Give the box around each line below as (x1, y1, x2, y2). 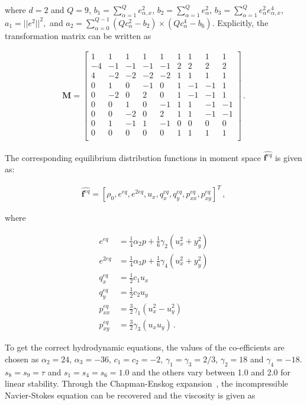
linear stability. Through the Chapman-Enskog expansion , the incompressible (5, 377, 289, 390)
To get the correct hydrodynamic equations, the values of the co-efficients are (5, 341, 285, 353)
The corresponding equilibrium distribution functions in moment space (5, 151, 261, 163)
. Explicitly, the (212, 16, 269, 28)
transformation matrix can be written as (5, 29, 151, 41)
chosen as (5, 352, 39, 365)
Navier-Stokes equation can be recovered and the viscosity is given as (5, 388, 256, 401)
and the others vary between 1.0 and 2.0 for (132, 365, 290, 378)
